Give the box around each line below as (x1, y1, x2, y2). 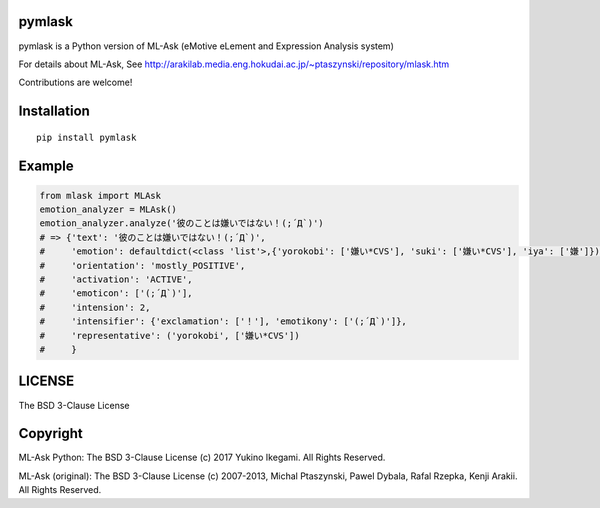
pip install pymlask (36, 131, 137, 143)
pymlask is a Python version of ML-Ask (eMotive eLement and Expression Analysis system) (18, 40, 394, 52)
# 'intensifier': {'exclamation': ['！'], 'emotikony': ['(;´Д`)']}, (39, 316, 407, 327)
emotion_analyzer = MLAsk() (39, 204, 177, 215)
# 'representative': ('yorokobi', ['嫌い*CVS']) (39, 330, 300, 341)
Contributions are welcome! (18, 76, 133, 89)
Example (18, 157, 74, 174)
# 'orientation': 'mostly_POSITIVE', (39, 260, 246, 271)
